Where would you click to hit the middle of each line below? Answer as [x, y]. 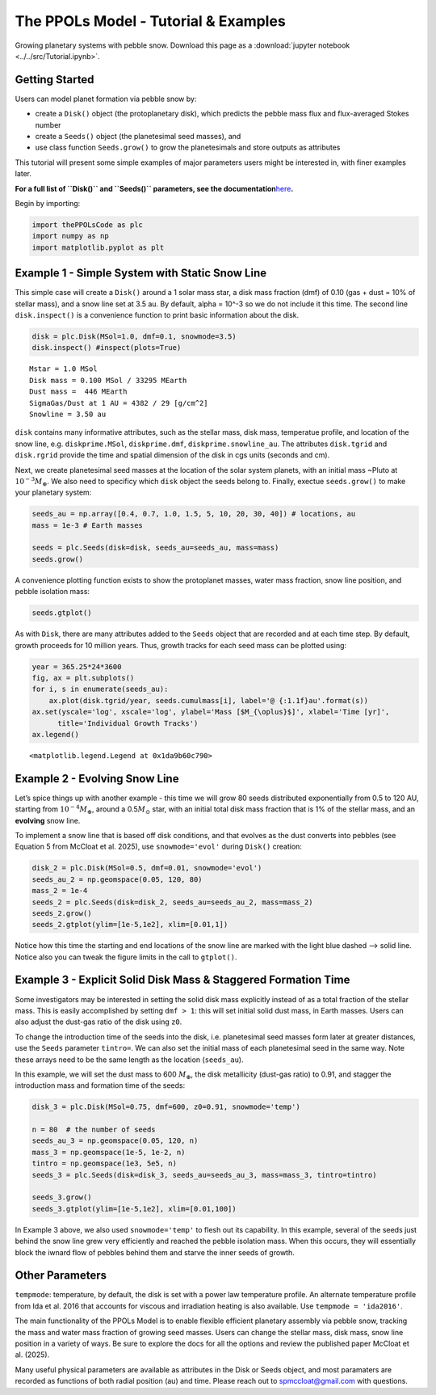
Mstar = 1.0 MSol [63, 369]
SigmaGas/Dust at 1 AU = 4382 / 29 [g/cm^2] [119, 403]
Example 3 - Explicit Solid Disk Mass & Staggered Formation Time [182, 980]
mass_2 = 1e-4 [60, 891]
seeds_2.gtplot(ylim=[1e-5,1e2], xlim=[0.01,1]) [130, 925]
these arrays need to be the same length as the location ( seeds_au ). [129, 1060]
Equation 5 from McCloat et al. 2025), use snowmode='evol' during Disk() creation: [159, 847]
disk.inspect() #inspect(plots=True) [107, 348]
